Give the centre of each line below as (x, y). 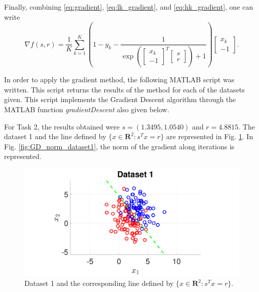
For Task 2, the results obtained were (62, 126)
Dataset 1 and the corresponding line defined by (99, 283)
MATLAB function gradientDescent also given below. (87, 109)
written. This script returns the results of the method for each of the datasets (124, 89)
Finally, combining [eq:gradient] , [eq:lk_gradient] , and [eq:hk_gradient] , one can (129, 7)
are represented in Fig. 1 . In (210, 136)
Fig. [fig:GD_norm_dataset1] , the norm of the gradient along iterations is (119, 146)
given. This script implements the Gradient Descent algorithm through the (120, 99)
